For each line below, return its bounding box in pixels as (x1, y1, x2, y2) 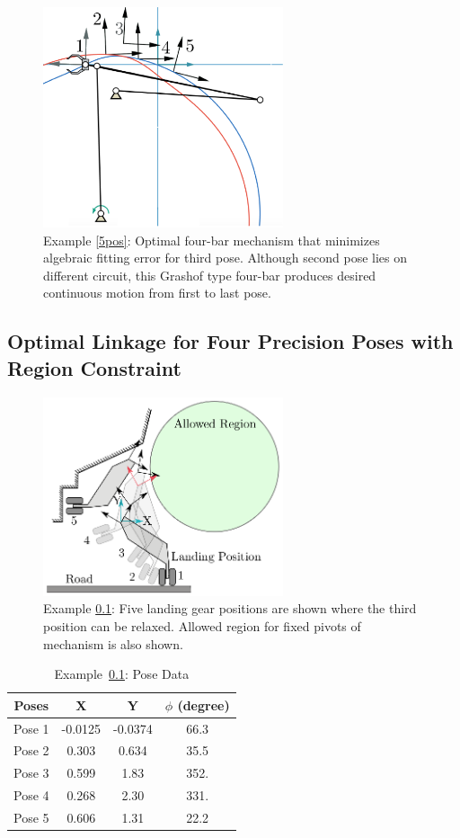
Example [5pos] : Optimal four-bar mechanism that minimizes (43, 230, 380, 249)
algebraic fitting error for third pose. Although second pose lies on (43, 248, 408, 267)
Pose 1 (13, 718, 49, 737)
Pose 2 (13, 741, 49, 760)
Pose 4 (13, 786, 49, 805)
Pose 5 (13, 807, 49, 826)
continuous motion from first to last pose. (43, 283, 271, 302)
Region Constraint (7, 353, 181, 381)
